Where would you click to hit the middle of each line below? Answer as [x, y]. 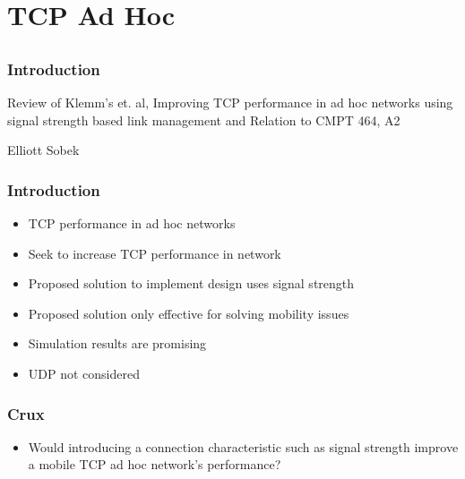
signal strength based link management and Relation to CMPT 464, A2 [204, 120]
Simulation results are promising [117, 343]
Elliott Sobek [43, 150]
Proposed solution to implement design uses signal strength [191, 283]
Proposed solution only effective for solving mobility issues [189, 313]
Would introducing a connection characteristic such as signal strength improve [243, 446]
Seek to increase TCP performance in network [155, 253]
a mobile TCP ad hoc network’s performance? [155, 464]
